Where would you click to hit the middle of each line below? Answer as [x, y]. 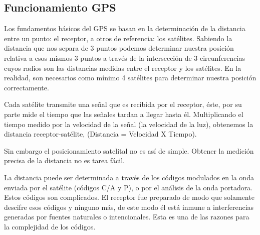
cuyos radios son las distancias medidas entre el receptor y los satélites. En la [123, 68]
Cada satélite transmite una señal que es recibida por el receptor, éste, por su [123, 104]
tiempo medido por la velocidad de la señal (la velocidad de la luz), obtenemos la [129, 124]
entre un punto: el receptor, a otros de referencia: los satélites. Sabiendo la [118, 38]
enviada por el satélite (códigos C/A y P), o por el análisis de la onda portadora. [128, 187]
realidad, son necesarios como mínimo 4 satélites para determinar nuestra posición [130, 78]
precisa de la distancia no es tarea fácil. [65, 160]
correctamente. [27, 87]
